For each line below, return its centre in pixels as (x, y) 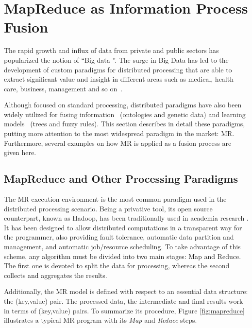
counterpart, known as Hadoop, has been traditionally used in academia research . (126, 218)
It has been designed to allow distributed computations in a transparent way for (123, 227)
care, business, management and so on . (63, 88)
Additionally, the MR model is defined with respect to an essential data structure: (126, 291)
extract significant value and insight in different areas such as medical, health (119, 79)
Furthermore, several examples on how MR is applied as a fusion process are (118, 143)
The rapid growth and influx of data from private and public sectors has (111, 50)
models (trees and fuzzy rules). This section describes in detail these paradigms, (125, 124)
